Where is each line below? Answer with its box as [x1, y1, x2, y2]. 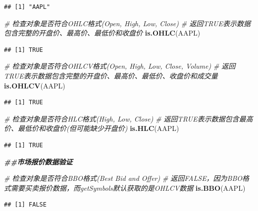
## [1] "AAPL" [4, 3, 51, 10]
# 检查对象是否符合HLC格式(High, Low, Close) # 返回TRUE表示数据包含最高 [4, 113, 253, 124]
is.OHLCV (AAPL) [4, 80, 65, 90]
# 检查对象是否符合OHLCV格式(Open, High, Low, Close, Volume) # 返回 [4, 61, 236, 71]
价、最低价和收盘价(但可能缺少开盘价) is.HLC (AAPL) [4, 123, 179, 133]
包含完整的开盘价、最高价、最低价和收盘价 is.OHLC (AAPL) [4, 28, 201, 38]
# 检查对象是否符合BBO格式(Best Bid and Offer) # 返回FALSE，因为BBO [4, 173, 243, 183]
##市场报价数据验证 [4, 156, 73, 167]
